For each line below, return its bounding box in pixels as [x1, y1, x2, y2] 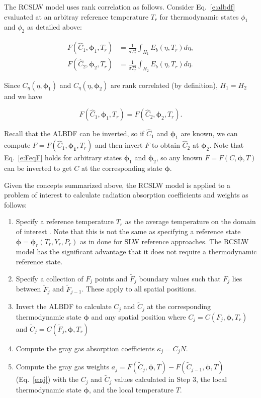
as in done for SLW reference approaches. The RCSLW [80, 236, 249, 246]
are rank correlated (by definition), [111, 79, 218, 90]
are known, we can [181, 128, 238, 139]
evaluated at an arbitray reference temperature [4, 11, 148, 22]
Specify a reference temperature [16, 216, 114, 227]
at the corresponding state [81, 163, 162, 173]
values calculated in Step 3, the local [114, 374, 227, 384]
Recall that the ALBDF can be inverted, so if [4, 128, 144, 139]
